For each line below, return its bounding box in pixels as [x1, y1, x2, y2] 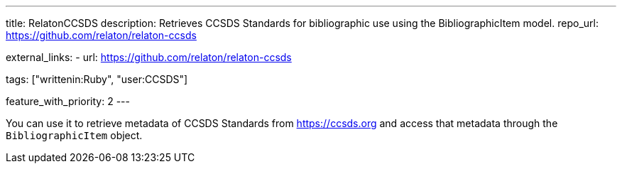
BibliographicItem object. [6, 129, 143, 141]
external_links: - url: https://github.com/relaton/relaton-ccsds [6, 51, 292, 63]
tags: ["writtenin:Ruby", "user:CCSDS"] [6, 73, 188, 85]
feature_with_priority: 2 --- [6, 95, 130, 107]
